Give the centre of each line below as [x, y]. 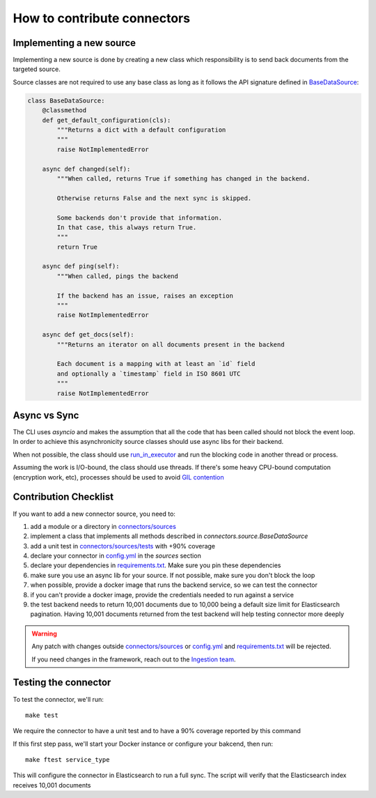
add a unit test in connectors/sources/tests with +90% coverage [123, 546]
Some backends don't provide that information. [140, 217]
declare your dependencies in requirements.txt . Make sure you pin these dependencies [156, 565]
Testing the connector [62, 683]
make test [42, 715]
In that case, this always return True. [127, 227]
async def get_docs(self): [88, 335]
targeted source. [37, 69]
